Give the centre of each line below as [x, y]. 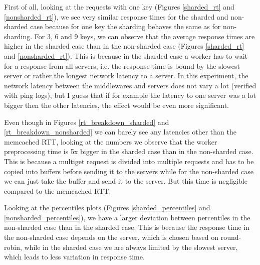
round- [231, 237]
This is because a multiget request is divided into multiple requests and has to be [129, 161]
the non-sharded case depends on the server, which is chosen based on [111, 237]
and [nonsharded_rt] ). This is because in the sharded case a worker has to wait [126, 55]
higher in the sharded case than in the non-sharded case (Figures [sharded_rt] [124, 46]
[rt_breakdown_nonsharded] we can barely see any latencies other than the [120, 132]
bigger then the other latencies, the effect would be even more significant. [117, 105]
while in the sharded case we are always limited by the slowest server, [131, 247]
